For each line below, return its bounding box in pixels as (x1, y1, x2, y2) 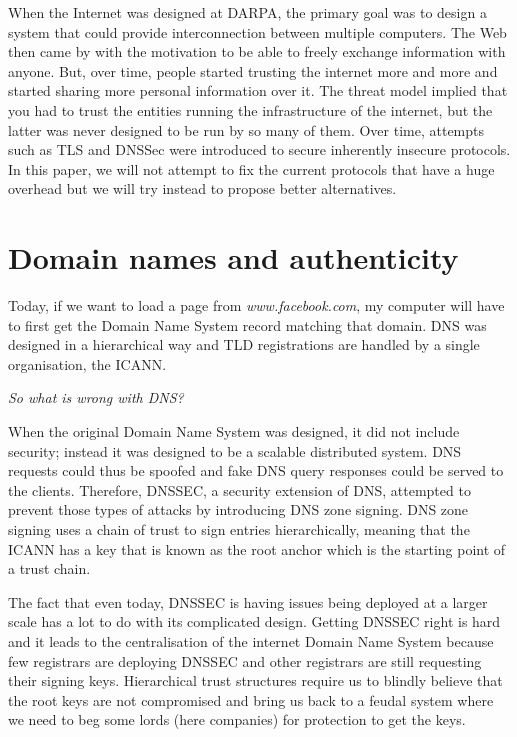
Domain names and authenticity (8, 237, 459, 278)
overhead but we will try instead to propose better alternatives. (8, 178, 397, 199)
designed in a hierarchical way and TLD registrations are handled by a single (8, 334, 480, 355)
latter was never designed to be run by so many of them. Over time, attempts (8, 119, 485, 140)
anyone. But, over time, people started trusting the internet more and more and (8, 60, 498, 81)
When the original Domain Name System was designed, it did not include (8, 421, 460, 442)
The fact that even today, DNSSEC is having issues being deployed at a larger (8, 591, 488, 612)
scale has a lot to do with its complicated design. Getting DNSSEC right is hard (8, 611, 501, 632)
